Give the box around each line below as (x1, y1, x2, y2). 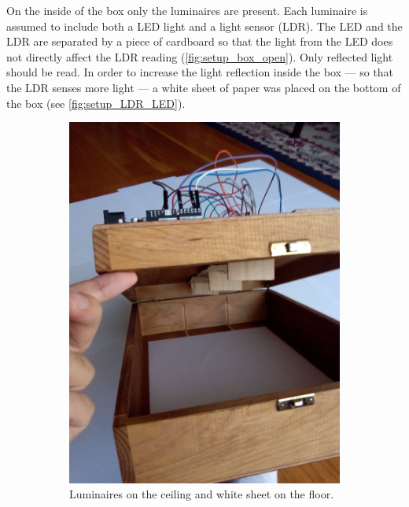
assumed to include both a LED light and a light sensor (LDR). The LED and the (6, 17, 403, 34)
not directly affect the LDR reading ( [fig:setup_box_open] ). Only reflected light (6, 48, 393, 65)
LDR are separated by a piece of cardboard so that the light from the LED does (6, 33, 393, 50)
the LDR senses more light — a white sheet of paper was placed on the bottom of (6, 79, 401, 95)
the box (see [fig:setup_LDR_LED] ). (6, 94, 186, 111)
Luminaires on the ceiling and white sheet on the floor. (69, 486, 334, 502)
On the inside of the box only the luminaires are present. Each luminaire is (6, 2, 368, 18)
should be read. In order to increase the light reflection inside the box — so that (6, 64, 394, 80)
